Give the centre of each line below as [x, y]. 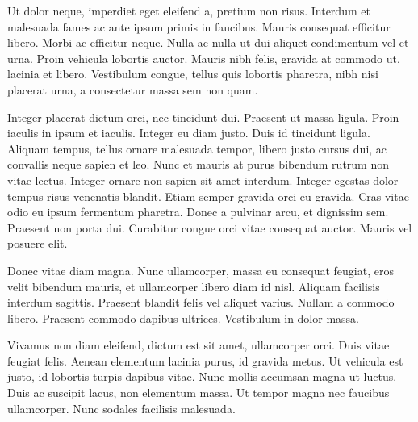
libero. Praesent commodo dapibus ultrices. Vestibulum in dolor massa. [184, 318]
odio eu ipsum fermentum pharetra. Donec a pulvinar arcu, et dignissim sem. [198, 212]
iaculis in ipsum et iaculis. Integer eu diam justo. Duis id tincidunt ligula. [189, 133]
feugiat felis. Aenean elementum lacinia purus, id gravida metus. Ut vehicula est [205, 360]
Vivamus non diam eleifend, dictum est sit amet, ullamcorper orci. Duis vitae [199, 345]
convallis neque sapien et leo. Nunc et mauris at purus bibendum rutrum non [198, 164]
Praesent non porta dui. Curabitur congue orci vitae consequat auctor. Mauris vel [210, 227]
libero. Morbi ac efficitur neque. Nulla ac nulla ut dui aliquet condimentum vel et [208, 42]
